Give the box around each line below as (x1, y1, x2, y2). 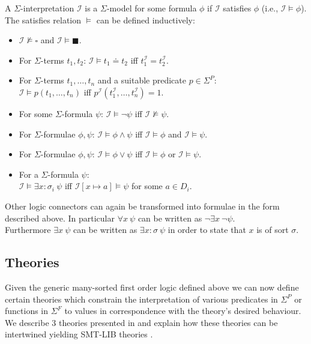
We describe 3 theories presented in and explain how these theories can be (5, 316, 278, 328)
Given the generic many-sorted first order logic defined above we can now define (5, 280, 299, 293)
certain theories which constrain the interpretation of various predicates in (5, 292, 278, 305)
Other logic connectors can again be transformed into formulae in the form (5, 199, 280, 212)
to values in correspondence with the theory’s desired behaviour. (64, 304, 301, 317)
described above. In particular (5, 211, 115, 224)
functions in (5, 304, 49, 317)
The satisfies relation (5, 13, 82, 26)
